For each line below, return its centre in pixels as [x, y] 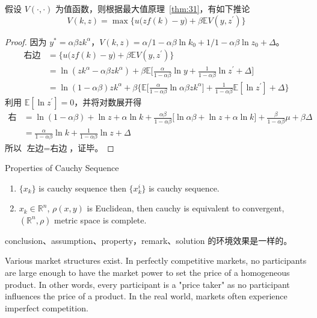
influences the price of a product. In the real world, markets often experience [146, 296]
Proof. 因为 [26, 41]
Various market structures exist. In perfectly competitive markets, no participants [156, 260]
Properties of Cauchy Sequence [62, 168]
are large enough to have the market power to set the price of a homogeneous [147, 273]
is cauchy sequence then [82, 188]
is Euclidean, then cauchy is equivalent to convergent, [186, 208]
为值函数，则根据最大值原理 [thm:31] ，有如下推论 [153, 8]
